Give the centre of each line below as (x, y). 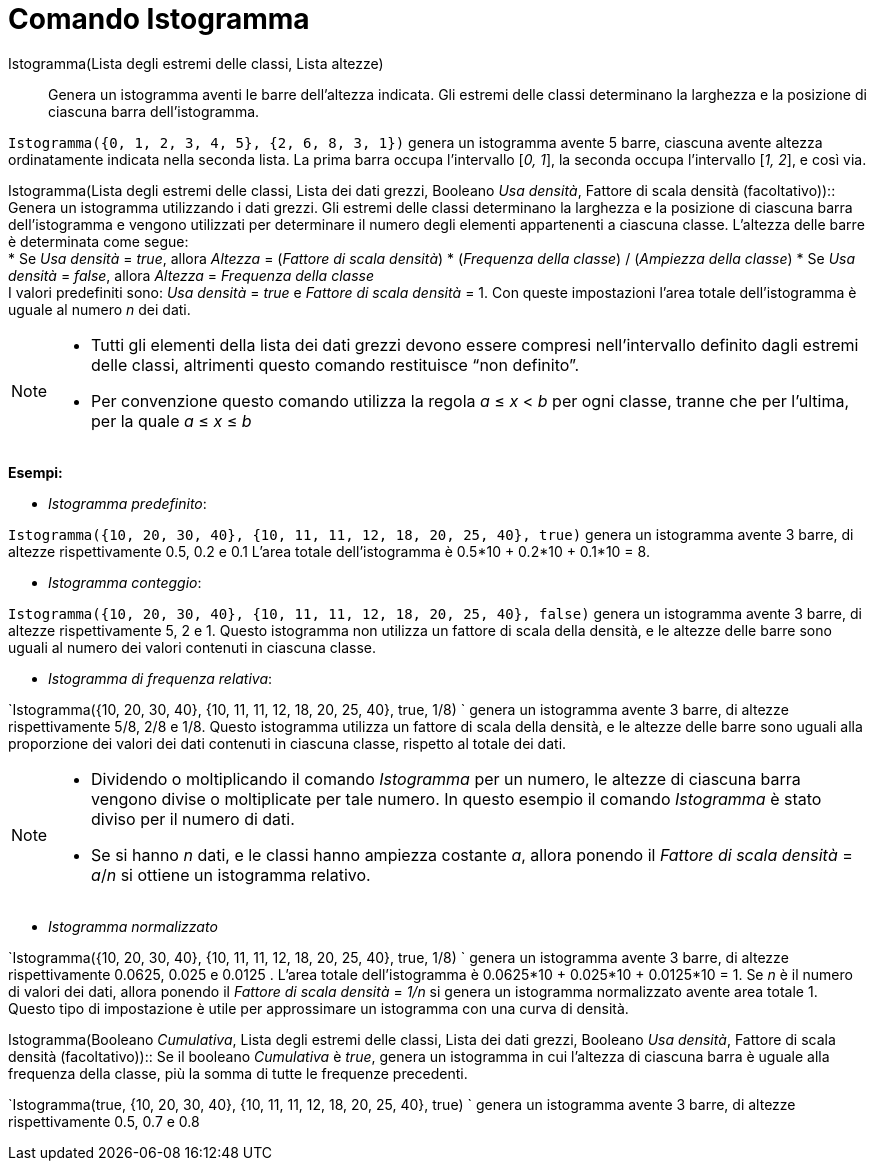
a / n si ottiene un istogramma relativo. (231, 874)
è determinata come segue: (98, 241)
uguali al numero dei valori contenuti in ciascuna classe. (192, 647)
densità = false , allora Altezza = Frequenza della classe (191, 275)
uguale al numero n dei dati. (99, 309)
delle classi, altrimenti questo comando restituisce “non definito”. (335, 364)
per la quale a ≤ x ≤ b (171, 420)
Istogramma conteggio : (125, 582)
